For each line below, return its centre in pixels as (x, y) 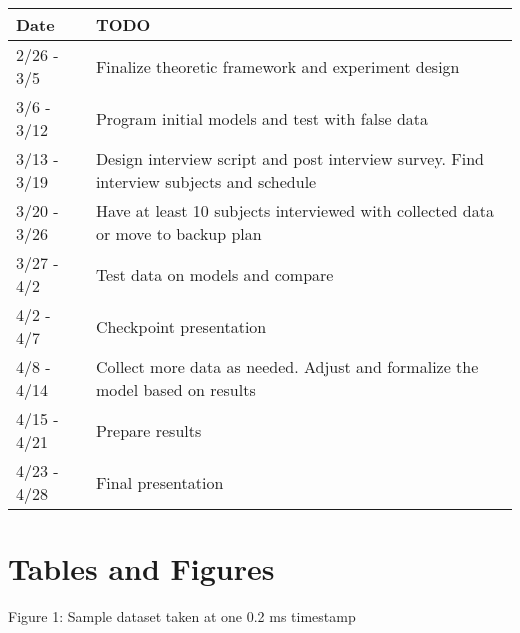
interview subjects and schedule (206, 181)
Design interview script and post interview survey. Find (289, 158)
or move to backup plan (178, 233)
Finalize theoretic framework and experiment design (277, 66)
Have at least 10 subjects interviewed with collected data (294, 210)
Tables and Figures (141, 568)
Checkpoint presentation (181, 326)
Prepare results (148, 430)
